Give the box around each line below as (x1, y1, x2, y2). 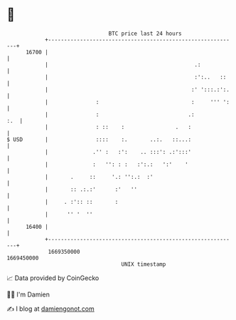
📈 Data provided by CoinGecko (6, 274, 100, 282)
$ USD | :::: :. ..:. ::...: (6, 135, 192, 143)
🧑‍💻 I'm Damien (6, 290, 50, 299)
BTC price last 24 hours (108, 30, 182, 37)
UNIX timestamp (121, 260, 166, 268)
